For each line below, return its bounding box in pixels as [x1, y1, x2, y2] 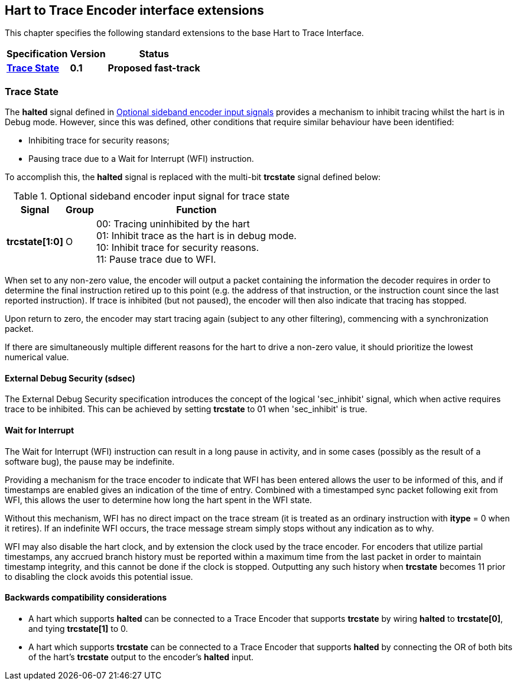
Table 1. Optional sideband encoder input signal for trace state [13, 190, 290, 203]
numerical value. [5, 352, 69, 363]
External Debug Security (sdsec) [5, 373, 135, 383]
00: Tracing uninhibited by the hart [96, 218, 250, 230]
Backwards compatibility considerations [5, 592, 167, 603]
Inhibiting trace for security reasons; [28, 135, 170, 146]
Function [176, 204, 217, 216]
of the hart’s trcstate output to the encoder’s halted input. [28, 651, 254, 662]
